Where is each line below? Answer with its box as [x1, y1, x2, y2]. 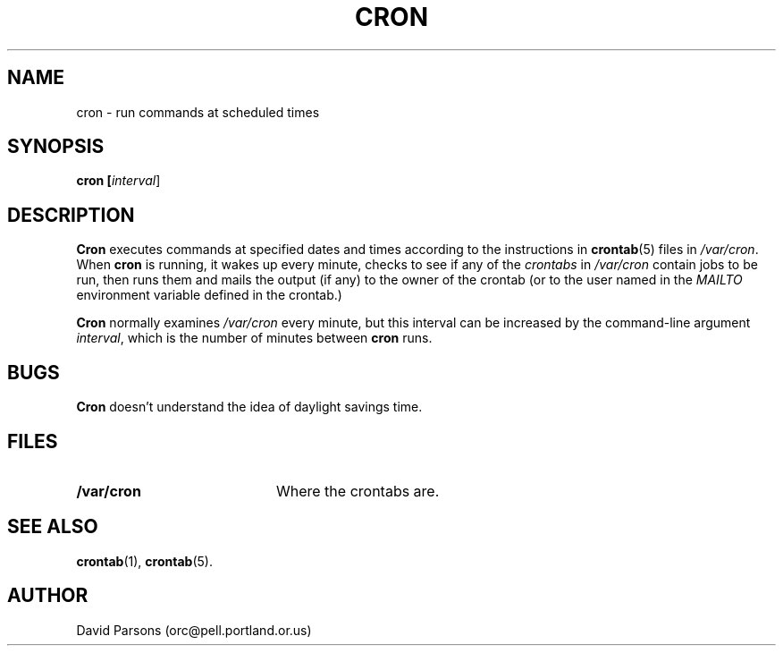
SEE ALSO [7, 515, 98, 539]
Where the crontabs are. [275, 481, 440, 500]
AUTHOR [7, 584, 88, 607]
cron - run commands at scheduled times [76, 104, 320, 120]
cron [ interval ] [76, 173, 161, 189]
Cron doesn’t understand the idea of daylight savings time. [76, 399, 423, 415]
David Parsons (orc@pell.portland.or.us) [76, 622, 312, 638]
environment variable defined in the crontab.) [76, 287, 342, 303]
